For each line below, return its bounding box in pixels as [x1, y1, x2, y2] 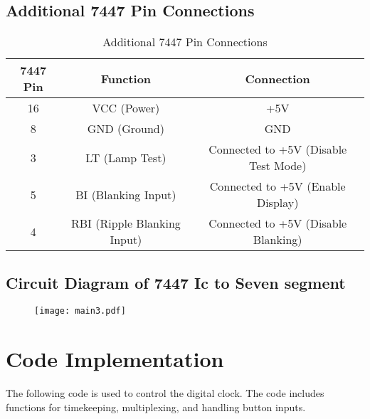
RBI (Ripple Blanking [70, 215, 181, 232]
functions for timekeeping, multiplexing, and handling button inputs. [6, 399, 306, 414]
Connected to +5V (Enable [209, 178, 346, 195]
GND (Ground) [87, 120, 164, 137]
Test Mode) [248, 157, 307, 174]
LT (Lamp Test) [85, 149, 166, 166]
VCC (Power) [92, 100, 160, 117]
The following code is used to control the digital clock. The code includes [6, 386, 324, 401]
